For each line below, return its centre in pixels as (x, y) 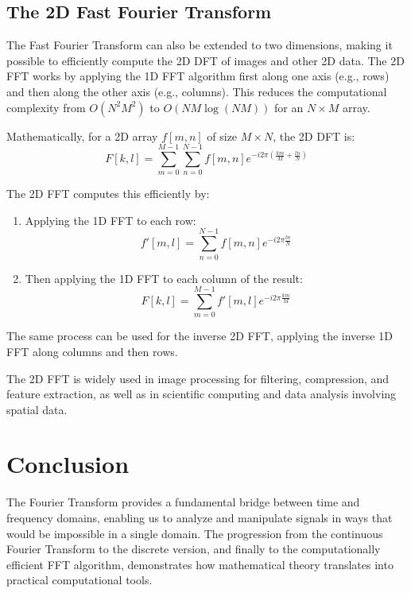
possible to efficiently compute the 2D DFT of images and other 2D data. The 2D (205, 60)
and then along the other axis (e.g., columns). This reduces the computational (197, 91)
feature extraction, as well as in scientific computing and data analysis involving (202, 394)
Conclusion (68, 464)
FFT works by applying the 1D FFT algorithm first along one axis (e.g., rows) (198, 76)
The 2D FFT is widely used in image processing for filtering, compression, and (198, 378)
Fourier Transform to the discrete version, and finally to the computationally (194, 549)
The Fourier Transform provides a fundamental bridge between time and (183, 502)
